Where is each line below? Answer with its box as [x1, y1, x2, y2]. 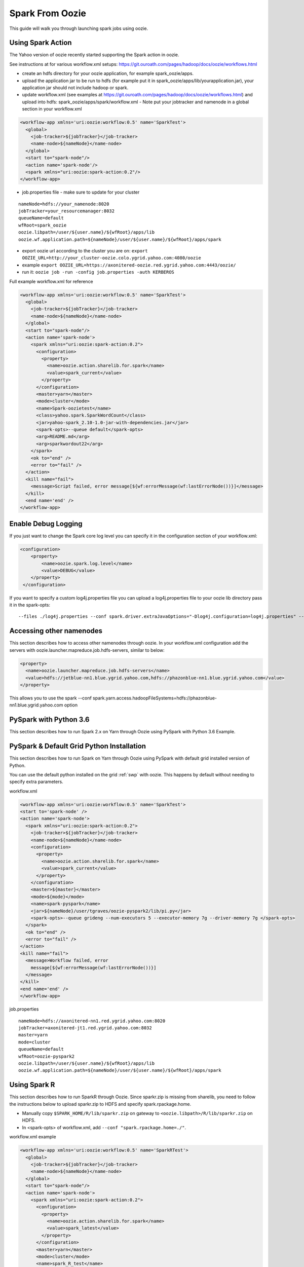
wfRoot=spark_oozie [18, 222, 67, 228]
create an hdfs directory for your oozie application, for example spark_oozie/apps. [22, 70, 194, 77]
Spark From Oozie [9, 8, 86, 19]
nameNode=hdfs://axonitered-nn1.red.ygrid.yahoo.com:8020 [18, 1018, 166, 1024]
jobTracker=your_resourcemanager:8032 [18, 208, 115, 214]
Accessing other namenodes [9, 626, 103, 636]
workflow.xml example [9, 1134, 56, 1140]
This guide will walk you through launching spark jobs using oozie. [9, 25, 148, 31]
